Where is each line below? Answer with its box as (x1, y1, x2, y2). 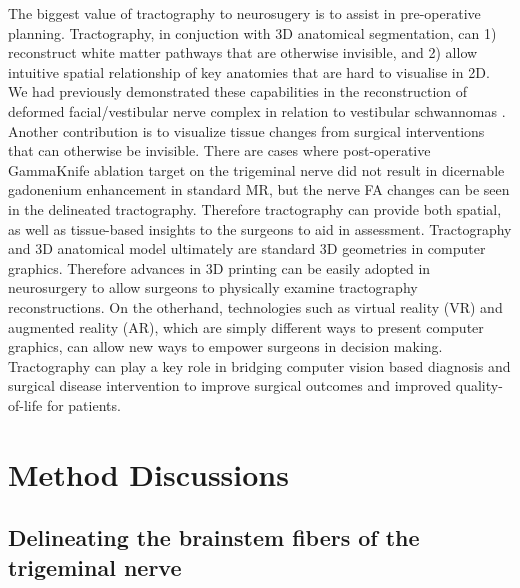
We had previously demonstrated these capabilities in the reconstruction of (8, 81, 468, 102)
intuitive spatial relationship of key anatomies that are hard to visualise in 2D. (8, 61, 490, 82)
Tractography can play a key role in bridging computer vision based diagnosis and (8, 355, 511, 376)
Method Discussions (8, 453, 289, 494)
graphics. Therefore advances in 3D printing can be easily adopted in (8, 257, 431, 278)
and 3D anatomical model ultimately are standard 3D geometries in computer (8, 238, 486, 259)
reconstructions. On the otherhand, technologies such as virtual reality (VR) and (8, 296, 503, 317)
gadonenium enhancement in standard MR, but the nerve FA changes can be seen (8, 179, 510, 200)
